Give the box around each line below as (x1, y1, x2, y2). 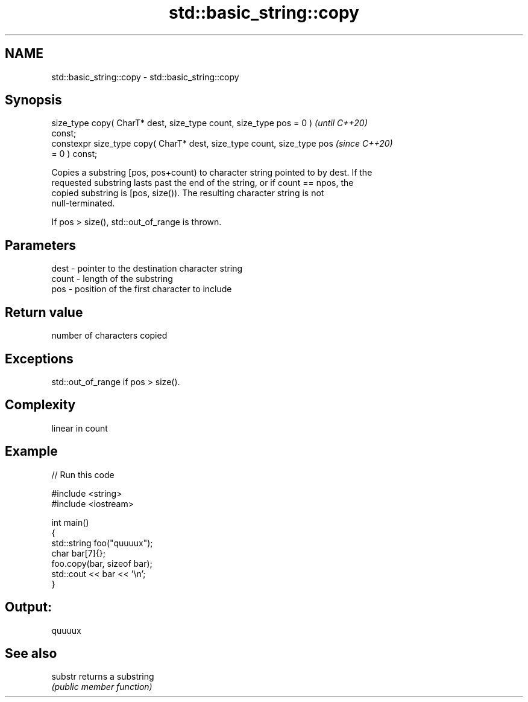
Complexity (5, 397, 76, 413)
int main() (51, 517, 89, 528)
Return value (5, 304, 83, 320)
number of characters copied (51, 330, 168, 341)
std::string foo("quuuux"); (51, 537, 153, 548)
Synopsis (5, 92, 62, 108)
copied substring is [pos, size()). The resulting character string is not (51, 188, 324, 199)
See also (5, 645, 57, 661)
